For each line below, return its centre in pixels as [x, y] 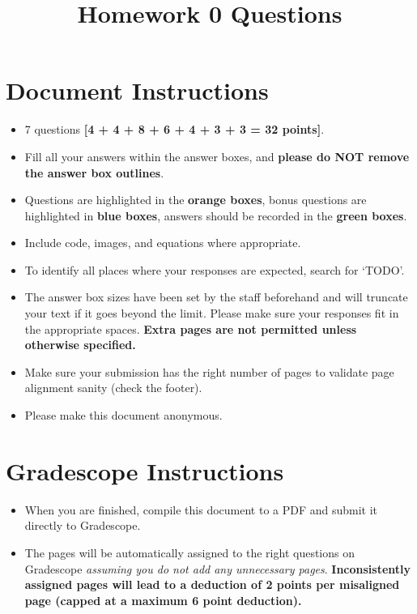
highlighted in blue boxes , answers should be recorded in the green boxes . [216, 215]
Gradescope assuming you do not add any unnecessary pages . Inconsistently [218, 568]
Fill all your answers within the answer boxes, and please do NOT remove [217, 156]
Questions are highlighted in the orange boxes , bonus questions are [196, 200]
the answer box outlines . [94, 172]
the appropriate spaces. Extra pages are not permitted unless [191, 328]
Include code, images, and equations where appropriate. [163, 243]
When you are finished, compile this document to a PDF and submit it [201, 509]
